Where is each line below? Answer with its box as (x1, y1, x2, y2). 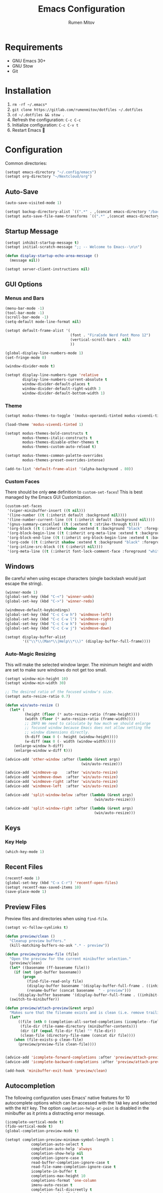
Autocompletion (5, 1082, 55, 1090)
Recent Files (5, 863, 43, 871)
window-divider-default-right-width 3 (22, 386, 101, 391)
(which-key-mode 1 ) (5, 850, 45, 854)
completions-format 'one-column (31, 1178, 97, 1183)
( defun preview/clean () (5, 934, 55, 939)
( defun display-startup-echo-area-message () (5, 253, 98, 258)
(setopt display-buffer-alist (5, 634, 66, 639)
